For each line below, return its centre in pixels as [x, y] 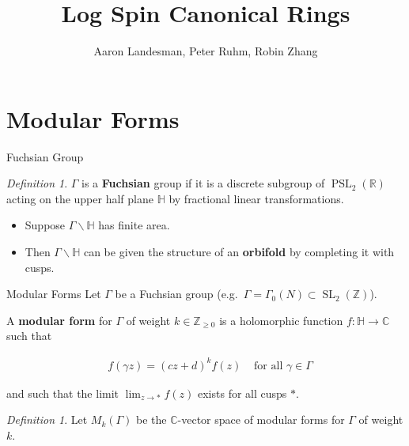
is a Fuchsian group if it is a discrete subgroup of [203, 183]
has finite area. [134, 225]
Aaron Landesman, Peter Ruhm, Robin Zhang [206, 51]
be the [151, 420]
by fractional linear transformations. [256, 198]
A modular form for [59, 320]
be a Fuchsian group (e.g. [176, 294]
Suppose [45, 225]
